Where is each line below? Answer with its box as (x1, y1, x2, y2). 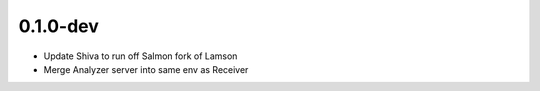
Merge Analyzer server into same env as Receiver (43, 63, 249, 75)
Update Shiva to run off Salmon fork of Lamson (43, 50, 238, 62)
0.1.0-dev (18, 15, 100, 37)
